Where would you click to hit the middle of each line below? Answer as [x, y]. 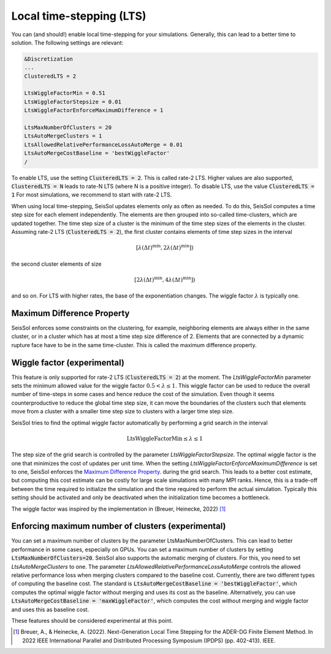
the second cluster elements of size [56, 264]
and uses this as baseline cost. [50, 609]
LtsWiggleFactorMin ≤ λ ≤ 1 [165, 438]
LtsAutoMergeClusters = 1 [63, 136]
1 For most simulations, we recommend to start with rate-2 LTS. [92, 195]
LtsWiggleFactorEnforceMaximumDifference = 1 [94, 111]
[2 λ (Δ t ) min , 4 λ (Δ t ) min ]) [165, 279]
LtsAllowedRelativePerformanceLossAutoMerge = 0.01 [104, 145]
